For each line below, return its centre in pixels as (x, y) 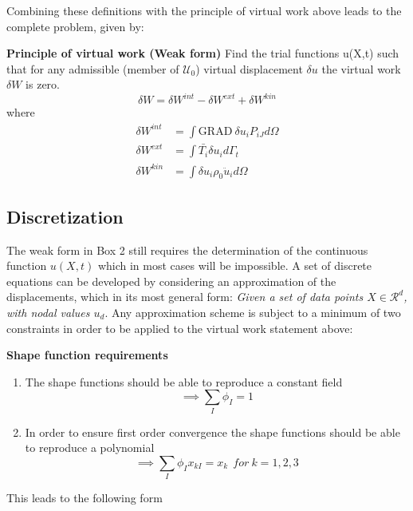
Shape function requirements (87, 355)
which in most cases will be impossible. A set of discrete (235, 265)
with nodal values (48, 313)
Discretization (65, 216)
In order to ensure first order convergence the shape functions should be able (212, 432)
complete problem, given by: (75, 26)
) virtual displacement (249, 68)
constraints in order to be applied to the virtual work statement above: (180, 328)
